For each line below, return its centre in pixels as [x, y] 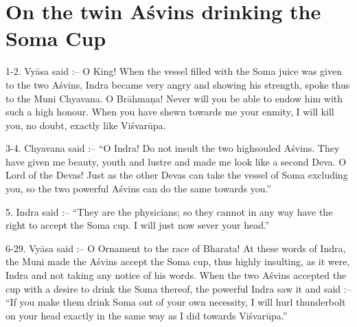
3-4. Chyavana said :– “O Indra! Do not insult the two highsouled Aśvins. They [173, 148]
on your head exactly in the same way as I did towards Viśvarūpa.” [147, 315]
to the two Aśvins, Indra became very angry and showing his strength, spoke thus [178, 84]
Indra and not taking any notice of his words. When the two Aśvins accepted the [176, 275]
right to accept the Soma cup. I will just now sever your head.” [138, 225]
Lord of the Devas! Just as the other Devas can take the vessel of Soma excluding [177, 175]
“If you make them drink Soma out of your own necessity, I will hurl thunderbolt [176, 302]
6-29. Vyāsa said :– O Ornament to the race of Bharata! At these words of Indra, [176, 248]
